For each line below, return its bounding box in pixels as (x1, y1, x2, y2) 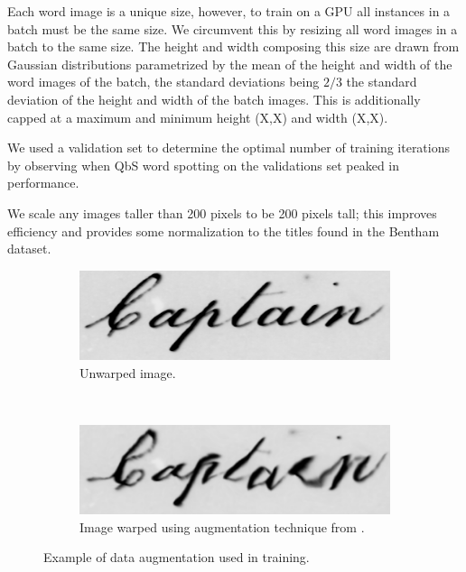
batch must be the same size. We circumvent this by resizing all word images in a (7, 19, 458, 38)
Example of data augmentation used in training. (43, 548, 310, 567)
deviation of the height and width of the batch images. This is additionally (7, 89, 421, 108)
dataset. (7, 239, 51, 258)
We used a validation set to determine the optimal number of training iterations (7, 138, 451, 157)
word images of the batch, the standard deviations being (7, 72, 320, 91)
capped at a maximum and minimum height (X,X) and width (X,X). (7, 107, 388, 126)
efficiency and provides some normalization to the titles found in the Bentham (7, 221, 440, 240)
